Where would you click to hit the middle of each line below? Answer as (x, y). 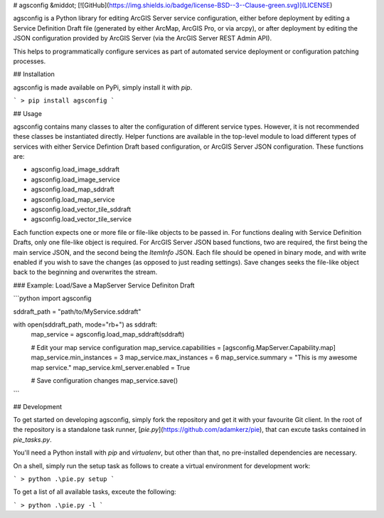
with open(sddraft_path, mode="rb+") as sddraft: (85, 324)
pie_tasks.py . (33, 439)
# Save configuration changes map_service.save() (105, 380)
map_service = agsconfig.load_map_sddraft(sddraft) (108, 334)
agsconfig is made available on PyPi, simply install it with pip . (103, 87)
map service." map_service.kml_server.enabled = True (111, 367)
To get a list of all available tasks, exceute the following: (95, 492)
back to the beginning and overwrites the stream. (85, 272)
